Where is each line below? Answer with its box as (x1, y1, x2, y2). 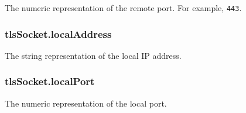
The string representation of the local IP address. (5, 49, 182, 61)
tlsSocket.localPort (5, 74, 95, 89)
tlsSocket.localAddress (5, 26, 112, 41)
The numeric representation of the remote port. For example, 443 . (5, 2, 242, 13)
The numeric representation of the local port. (5, 97, 167, 109)
